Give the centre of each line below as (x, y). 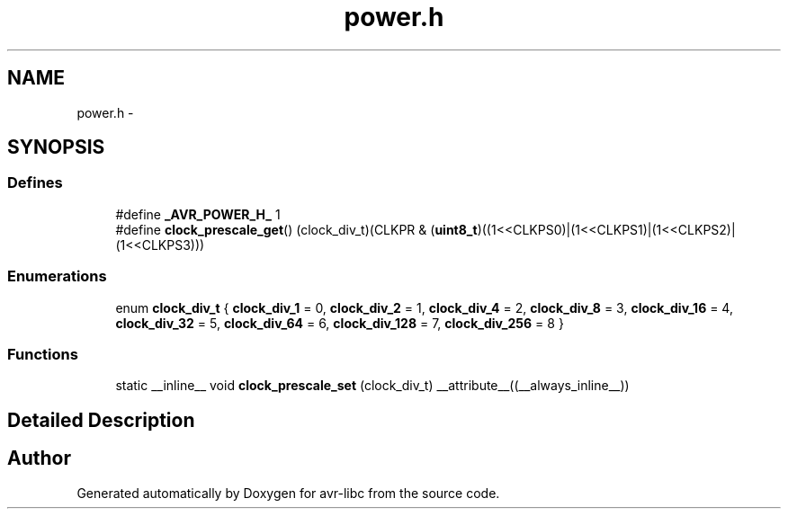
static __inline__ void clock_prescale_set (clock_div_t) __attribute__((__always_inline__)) (372, 386)
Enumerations (57, 276)
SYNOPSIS (56, 147)
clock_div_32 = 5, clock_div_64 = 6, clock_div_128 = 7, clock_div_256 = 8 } (340, 323)
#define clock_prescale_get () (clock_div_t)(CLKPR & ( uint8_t (296, 229)
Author (39, 458)
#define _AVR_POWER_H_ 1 (198, 214)
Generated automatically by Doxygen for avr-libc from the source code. (288, 493)
